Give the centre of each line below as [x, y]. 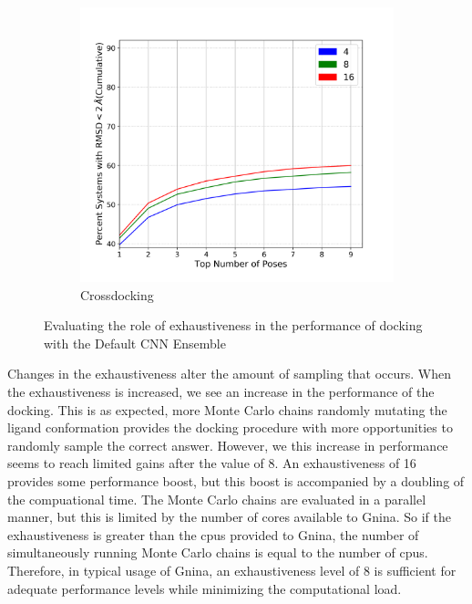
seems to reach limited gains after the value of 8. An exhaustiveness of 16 [212, 463]
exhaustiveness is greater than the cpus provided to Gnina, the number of [213, 534]
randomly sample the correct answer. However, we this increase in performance [228, 445]
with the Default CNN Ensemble [135, 343]
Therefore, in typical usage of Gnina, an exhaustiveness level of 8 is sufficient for [232, 570]
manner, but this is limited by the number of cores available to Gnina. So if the [229, 517]
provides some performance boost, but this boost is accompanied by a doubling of [236, 480]
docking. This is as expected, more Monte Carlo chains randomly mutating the [227, 409]
